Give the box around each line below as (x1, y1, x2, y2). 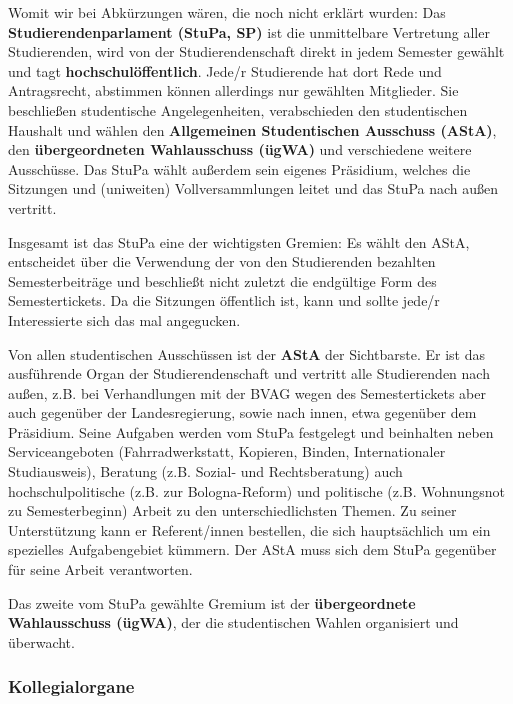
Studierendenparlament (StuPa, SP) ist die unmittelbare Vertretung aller (8, 21, 490, 42)
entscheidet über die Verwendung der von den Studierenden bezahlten (8, 251, 436, 272)
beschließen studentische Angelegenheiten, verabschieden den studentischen (8, 99, 468, 120)
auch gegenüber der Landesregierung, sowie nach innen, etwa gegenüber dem (8, 402, 477, 423)
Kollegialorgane (8, 674, 135, 699)
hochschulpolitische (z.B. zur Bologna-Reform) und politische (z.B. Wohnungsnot (8, 480, 506, 501)
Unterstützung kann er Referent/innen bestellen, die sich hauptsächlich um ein (8, 519, 491, 540)
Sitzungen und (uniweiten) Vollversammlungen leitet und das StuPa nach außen (8, 178, 499, 199)
